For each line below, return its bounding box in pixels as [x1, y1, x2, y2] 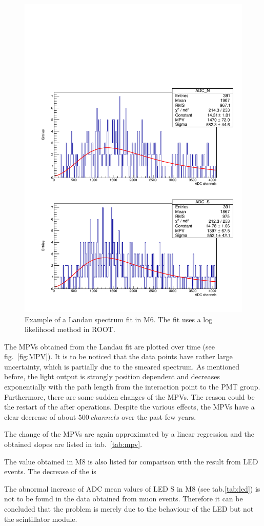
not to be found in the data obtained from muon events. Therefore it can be [4, 493, 243, 504]
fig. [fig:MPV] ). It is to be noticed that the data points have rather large [4, 351, 233, 362]
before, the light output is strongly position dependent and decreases [4, 371, 220, 382]
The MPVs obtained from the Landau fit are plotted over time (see [4, 341, 215, 352]
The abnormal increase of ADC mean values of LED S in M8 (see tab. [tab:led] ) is [4, 483, 260, 494]
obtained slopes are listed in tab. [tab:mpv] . [4, 439, 143, 450]
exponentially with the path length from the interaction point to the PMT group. [4, 381, 260, 392]
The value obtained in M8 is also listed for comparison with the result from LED [4, 456, 258, 466]
